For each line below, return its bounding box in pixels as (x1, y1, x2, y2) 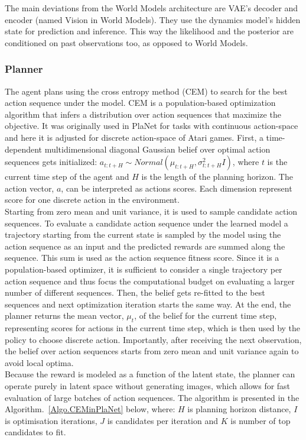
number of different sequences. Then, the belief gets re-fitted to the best (5, 286, 265, 299)
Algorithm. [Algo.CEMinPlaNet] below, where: (5, 403, 175, 415)
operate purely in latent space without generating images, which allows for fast (5, 380, 291, 392)
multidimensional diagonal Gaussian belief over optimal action (44, 143, 271, 155)
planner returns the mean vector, (5, 309, 124, 322)
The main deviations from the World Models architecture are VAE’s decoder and (5, 2, 298, 14)
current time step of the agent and (5, 170, 129, 183)
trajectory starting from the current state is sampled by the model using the (5, 228, 281, 241)
